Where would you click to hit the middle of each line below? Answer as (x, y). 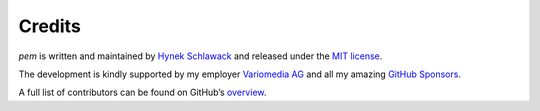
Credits (50, 26)
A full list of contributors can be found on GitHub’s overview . (142, 92)
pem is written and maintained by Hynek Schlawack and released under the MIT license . (200, 56)
